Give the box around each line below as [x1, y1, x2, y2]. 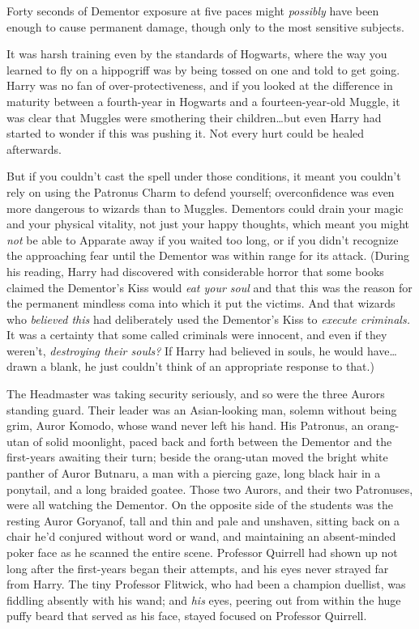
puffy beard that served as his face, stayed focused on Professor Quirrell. [6, 607, 367, 624]
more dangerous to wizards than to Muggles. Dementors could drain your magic [6, 199, 404, 216]
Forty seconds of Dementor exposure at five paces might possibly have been [6, 2, 379, 19]
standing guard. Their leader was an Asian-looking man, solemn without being [6, 401, 397, 418]
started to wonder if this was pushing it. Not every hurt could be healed [6, 125, 365, 142]
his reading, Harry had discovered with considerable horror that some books [6, 262, 384, 279]
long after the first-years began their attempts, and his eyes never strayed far [6, 559, 389, 576]
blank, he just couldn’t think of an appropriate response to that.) [50, 358, 374, 375]
